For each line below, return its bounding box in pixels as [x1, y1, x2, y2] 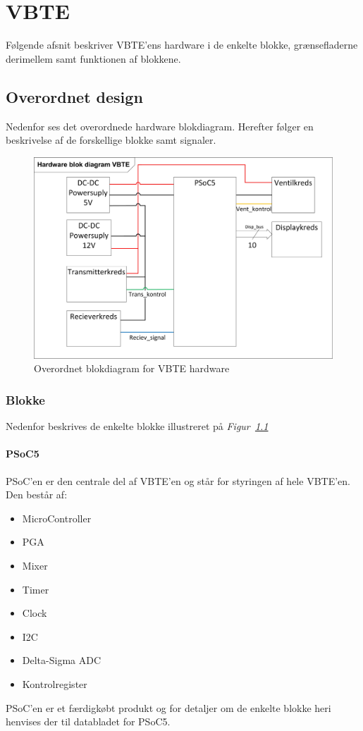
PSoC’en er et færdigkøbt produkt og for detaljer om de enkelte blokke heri [6, 700, 331, 715]
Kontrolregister [22, 676, 87, 691]
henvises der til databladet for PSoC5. [6, 714, 171, 729]
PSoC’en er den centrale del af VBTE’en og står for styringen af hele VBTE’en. [6, 473, 350, 488]
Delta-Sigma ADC [22, 653, 101, 668]
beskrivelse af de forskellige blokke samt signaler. [6, 133, 216, 147]
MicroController [22, 510, 92, 525]
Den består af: [6, 487, 68, 502]
